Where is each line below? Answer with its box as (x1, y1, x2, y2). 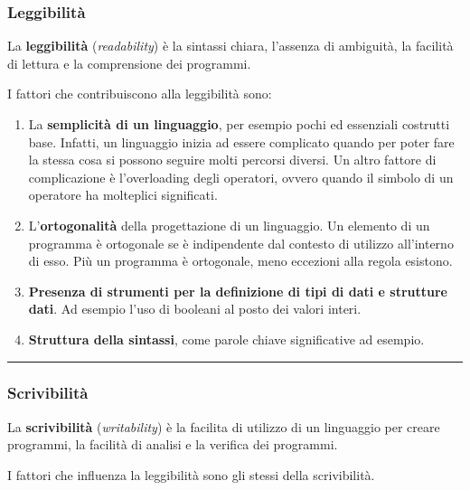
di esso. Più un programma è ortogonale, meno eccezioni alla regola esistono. (28, 251, 453, 270)
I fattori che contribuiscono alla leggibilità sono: (7, 84, 272, 103)
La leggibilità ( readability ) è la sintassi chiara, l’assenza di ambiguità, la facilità (7, 36, 454, 55)
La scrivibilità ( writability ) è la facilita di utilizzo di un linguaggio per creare (7, 417, 440, 436)
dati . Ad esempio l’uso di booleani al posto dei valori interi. (28, 299, 362, 318)
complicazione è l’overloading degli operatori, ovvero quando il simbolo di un (28, 167, 454, 186)
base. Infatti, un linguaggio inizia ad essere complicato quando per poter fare (28, 132, 455, 151)
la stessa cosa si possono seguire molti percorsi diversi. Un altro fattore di (28, 150, 437, 169)
